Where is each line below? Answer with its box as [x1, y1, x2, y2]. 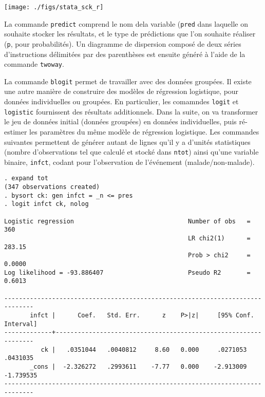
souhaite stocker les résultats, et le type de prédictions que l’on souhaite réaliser [4, 28, 256, 39]
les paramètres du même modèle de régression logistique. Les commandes [29, 126, 259, 137]
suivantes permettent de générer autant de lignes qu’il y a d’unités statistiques [4, 136, 251, 147]
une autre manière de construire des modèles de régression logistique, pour [4, 86, 239, 97]
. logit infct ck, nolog [4, 200, 89, 208]
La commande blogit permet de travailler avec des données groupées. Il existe [4, 75, 252, 86]
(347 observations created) [4, 183, 100, 191]
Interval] [4, 320, 37, 328]
